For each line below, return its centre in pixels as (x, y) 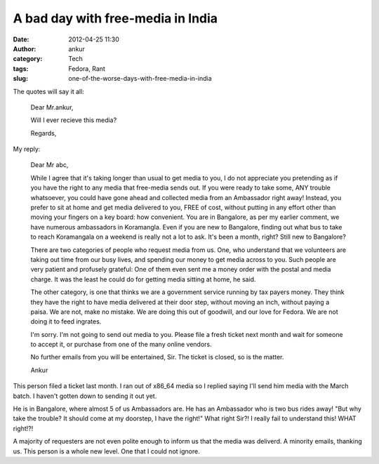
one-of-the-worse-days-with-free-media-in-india (140, 79)
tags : (21, 68)
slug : (20, 79)
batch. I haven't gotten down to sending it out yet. (85, 396)
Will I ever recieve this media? (74, 120)
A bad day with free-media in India (115, 18)
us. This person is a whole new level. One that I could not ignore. (106, 451)
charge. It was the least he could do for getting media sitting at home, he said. (143, 279)
